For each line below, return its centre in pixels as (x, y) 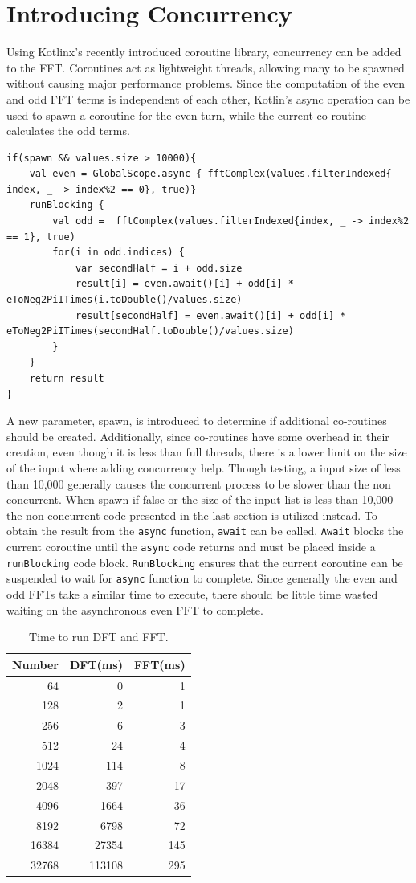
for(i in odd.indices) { (118, 253)
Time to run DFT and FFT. (99, 637)
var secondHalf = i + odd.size (159, 268)
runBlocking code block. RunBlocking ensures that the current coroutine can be (205, 562)
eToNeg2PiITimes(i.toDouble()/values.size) (124, 300)
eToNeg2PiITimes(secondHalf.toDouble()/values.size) (150, 331)
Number (35, 664)
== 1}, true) (41, 237)
